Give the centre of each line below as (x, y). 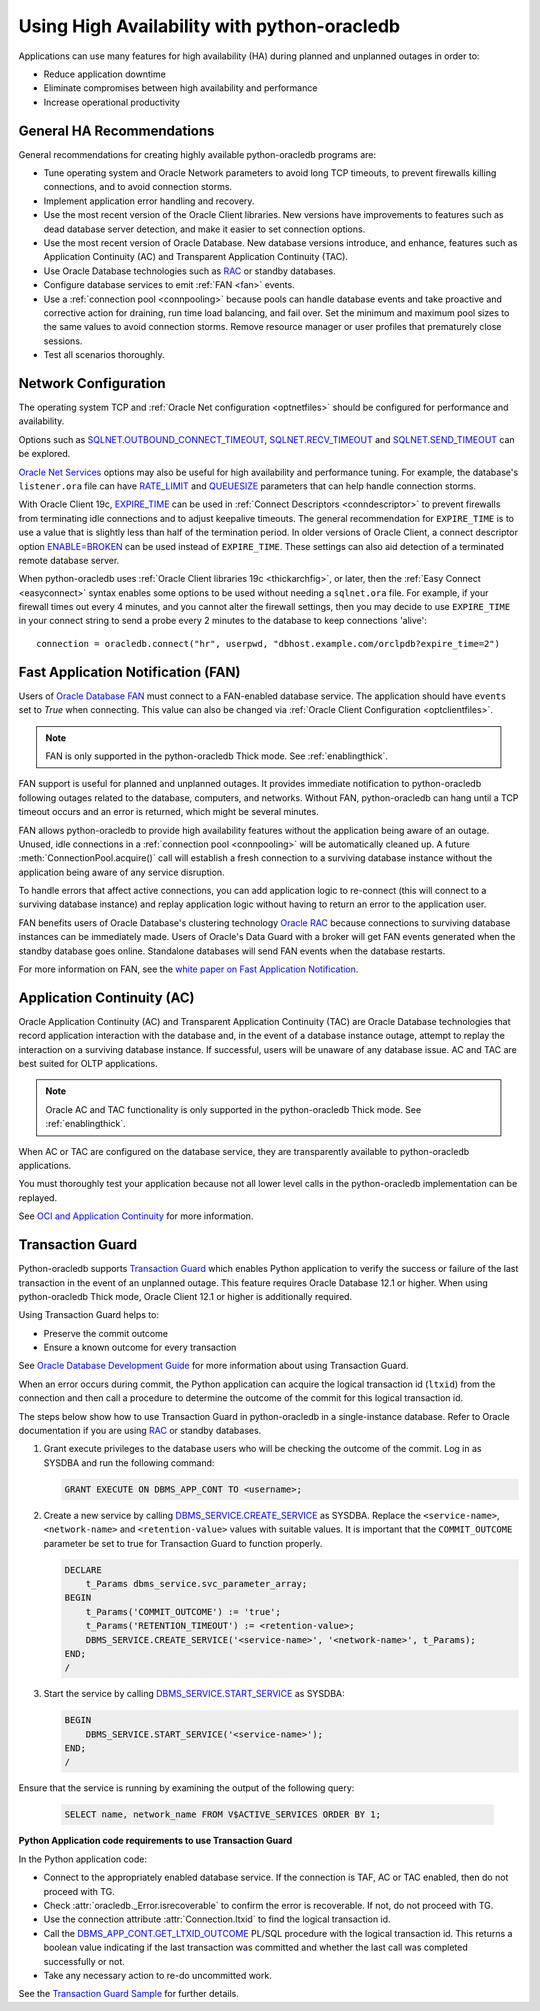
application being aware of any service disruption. (121, 872)
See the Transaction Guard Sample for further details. (128, 1994)
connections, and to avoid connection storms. (138, 187)
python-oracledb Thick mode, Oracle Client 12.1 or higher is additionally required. (185, 1296)
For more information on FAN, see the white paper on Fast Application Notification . (188, 969)
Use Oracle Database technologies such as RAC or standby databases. (189, 271)
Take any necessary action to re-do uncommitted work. (157, 1975)
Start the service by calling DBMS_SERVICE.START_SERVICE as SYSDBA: (194, 1694)
